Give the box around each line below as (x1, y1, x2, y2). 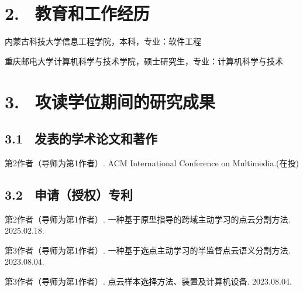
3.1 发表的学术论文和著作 (5, 129, 157, 148)
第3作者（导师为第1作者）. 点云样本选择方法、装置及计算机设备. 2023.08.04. (5, 275, 292, 287)
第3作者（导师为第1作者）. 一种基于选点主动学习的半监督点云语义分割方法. (5, 244, 291, 256)
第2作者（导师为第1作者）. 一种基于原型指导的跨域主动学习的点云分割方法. (5, 213, 291, 225)
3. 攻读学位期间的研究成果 (5, 89, 215, 113)
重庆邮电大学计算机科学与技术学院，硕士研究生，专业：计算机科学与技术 (5, 54, 283, 67)
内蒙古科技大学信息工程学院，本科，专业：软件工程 (5, 35, 201, 47)
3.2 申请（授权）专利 (5, 185, 133, 203)
